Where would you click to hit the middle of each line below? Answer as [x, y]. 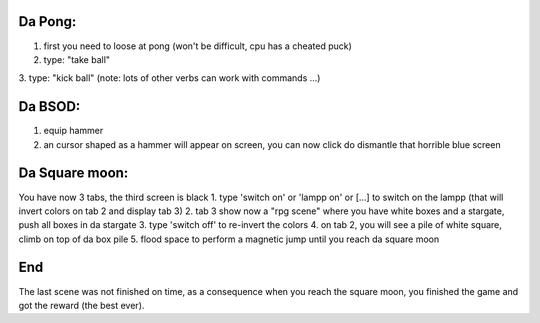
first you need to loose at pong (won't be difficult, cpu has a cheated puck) [197, 46]
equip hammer [73, 131]
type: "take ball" [76, 59]
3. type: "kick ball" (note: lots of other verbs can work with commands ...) [169, 78]
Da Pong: [47, 21]
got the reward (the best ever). [81, 305]
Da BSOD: [49, 106]
